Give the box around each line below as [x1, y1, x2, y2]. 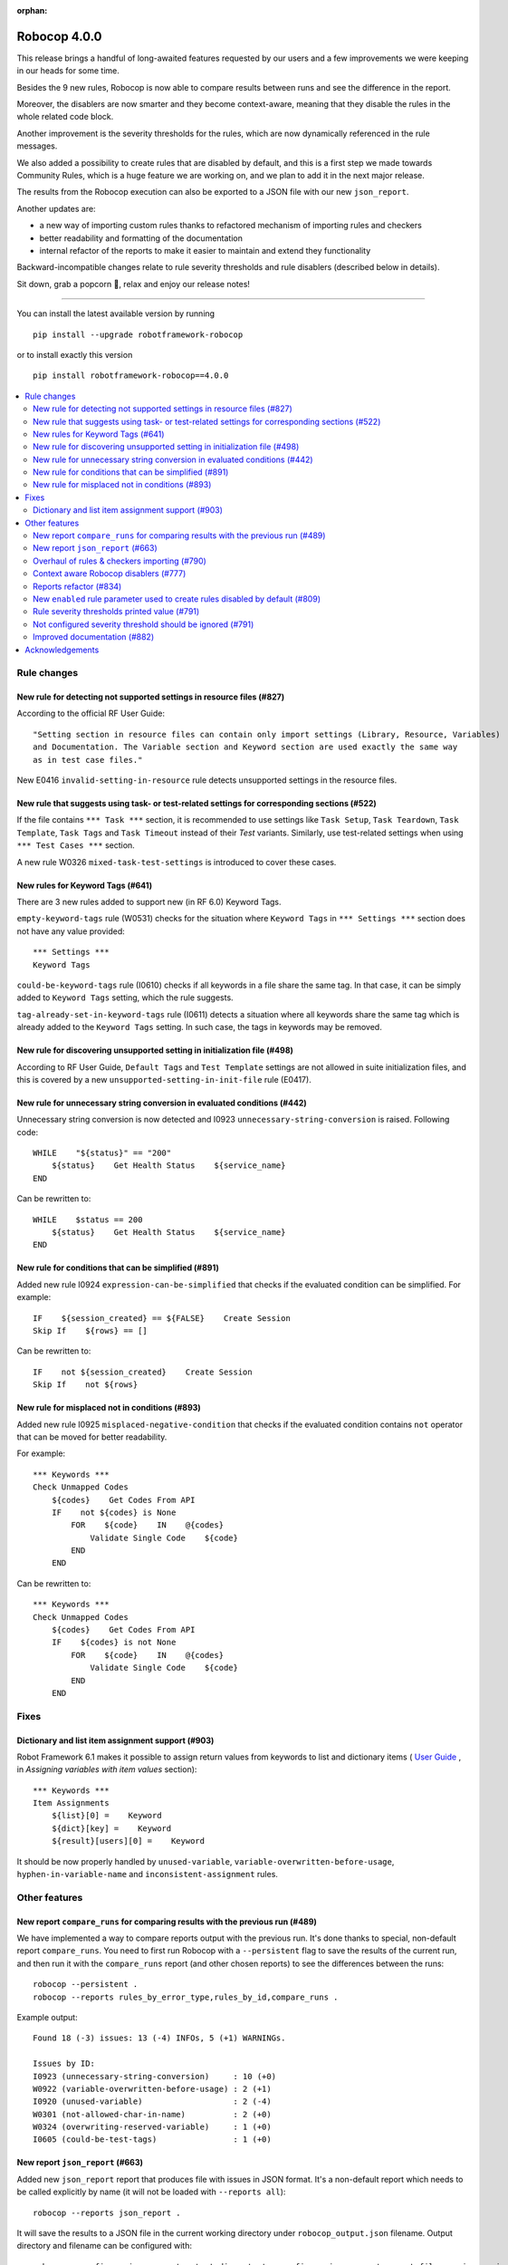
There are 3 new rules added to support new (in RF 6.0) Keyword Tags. [16, 897, 282, 907]
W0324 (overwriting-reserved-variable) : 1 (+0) [33, 2122, 272, 2133]
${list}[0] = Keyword [51, 1810, 162, 1821]
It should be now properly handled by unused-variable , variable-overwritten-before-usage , [16, 1855, 395, 1866]
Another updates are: [16, 203, 96, 214]
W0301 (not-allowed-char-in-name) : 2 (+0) [33, 2109, 272, 2119]
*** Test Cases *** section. [16, 840, 135, 851]
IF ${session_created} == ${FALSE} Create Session [33, 1313, 292, 1323]
